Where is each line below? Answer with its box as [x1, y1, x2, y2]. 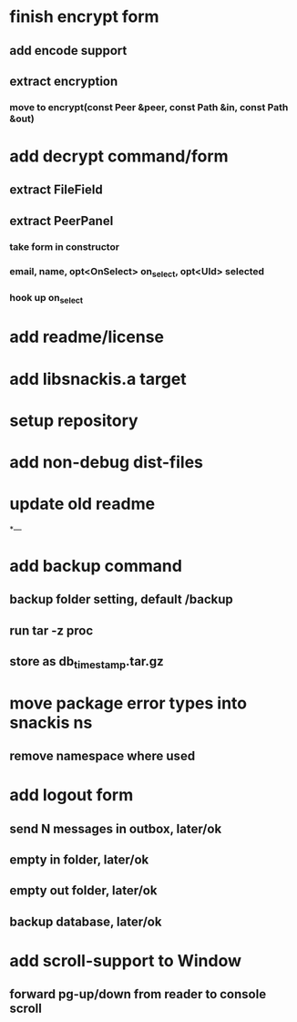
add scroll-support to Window [9, 950, 242, 971]
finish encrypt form [9, 6, 159, 27]
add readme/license [9, 326, 164, 347]
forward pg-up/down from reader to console [9, 986, 267, 1002]
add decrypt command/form [9, 146, 230, 167]
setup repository [9, 410, 138, 430]
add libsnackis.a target [9, 368, 187, 389]
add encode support [9, 43, 128, 58]
